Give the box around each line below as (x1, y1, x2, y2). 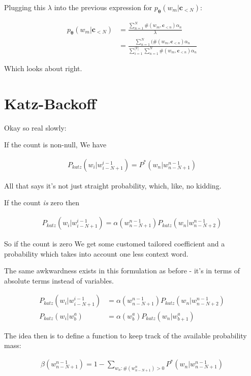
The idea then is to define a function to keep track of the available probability (4, 330, 247, 340)
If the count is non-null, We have (4, 139, 107, 150)
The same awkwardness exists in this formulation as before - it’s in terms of (4, 265, 240, 276)
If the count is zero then (4, 197, 80, 208)
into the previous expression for (54, 2, 152, 12)
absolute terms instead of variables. (4, 275, 114, 286)
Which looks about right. (4, 62, 82, 73)
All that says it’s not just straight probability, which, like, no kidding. (4, 180, 222, 191)
